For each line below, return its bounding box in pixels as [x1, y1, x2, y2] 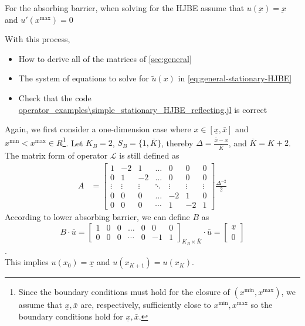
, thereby [161, 136, 194, 149]
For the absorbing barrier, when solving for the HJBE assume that [5, 2, 245, 13]
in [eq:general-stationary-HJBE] [178, 72, 292, 84]
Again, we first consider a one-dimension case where [5, 123, 191, 135]
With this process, [5, 33, 70, 45]
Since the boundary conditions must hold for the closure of [18, 286, 230, 298]
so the [250, 298, 273, 311]
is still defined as [119, 149, 179, 162]
